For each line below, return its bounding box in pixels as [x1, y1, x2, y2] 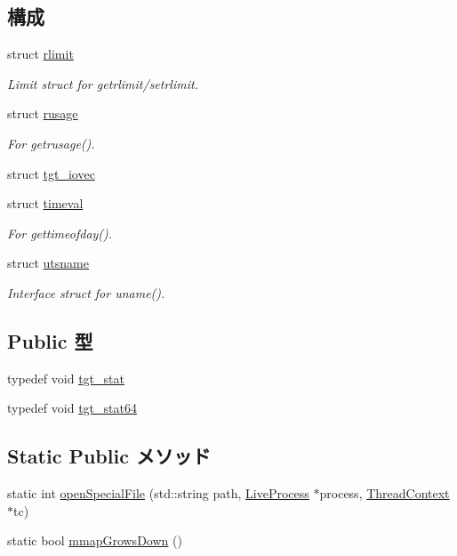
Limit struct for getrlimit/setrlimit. [7, 74, 198, 93]
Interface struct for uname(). [7, 283, 165, 302]
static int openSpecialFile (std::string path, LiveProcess [7, 484, 309, 503]
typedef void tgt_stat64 [7, 399, 137, 417]
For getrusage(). [7, 133, 95, 152]
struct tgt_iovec [7, 164, 95, 182]
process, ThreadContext [319, 484, 450, 503]
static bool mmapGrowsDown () [7, 531, 182, 550]
